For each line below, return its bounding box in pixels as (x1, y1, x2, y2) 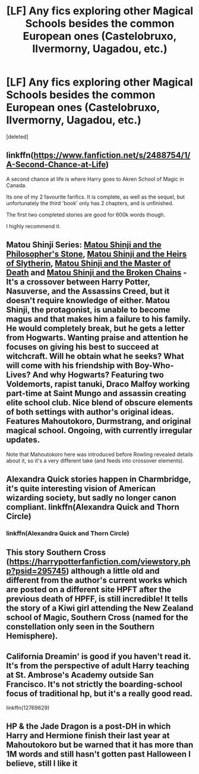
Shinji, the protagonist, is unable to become (6, 305, 170, 315)
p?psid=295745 (6, 566, 67, 576)
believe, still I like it (6, 759, 78, 769)
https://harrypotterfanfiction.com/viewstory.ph (9, 557, 191, 567)
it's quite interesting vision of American (6, 483, 156, 493)
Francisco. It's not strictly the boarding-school (6, 679, 183, 689)
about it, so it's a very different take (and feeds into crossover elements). (6, 457, 184, 464)
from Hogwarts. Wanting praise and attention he (6, 333, 189, 343)
